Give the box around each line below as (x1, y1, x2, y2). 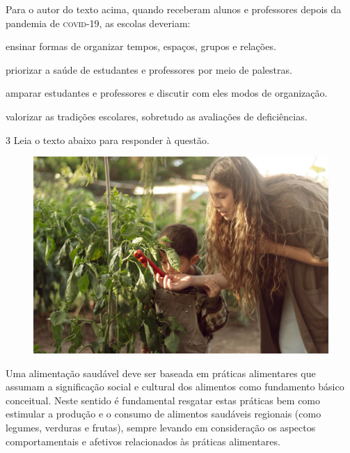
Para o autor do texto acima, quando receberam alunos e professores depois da (6, 2, 342, 16)
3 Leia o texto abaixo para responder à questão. (6, 132, 209, 147)
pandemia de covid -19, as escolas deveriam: (6, 15, 191, 30)
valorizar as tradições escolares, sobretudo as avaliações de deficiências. (6, 109, 308, 123)
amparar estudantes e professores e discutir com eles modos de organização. (6, 86, 328, 100)
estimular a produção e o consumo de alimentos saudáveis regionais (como (6, 406, 321, 421)
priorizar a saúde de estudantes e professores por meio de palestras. (6, 62, 292, 77)
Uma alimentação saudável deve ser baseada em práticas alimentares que (6, 365, 316, 380)
